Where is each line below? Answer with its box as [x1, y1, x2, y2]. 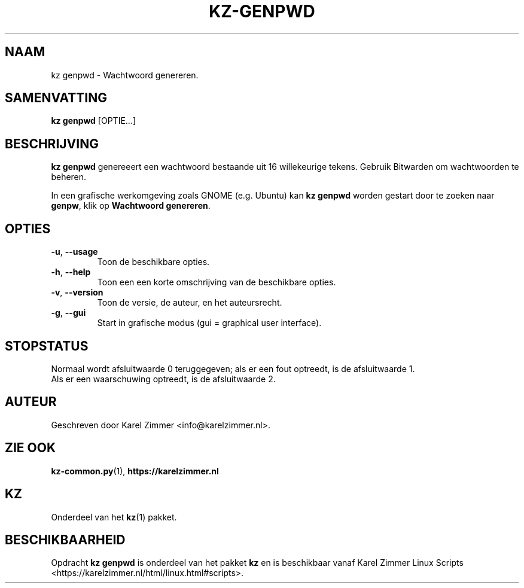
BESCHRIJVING [5, 136, 99, 151]
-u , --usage [51, 246, 98, 257]
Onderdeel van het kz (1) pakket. [51, 511, 177, 522]
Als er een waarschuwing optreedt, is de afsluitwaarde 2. [51, 373, 276, 384]
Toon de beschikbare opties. [97, 257, 210, 267]
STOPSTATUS [5, 338, 89, 354]
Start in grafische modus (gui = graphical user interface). [97, 318, 322, 328]
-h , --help [51, 267, 91, 278]
